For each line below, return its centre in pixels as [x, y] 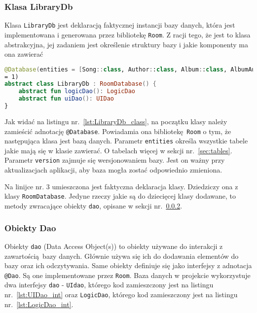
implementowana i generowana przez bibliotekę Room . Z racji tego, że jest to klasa [128, 34]
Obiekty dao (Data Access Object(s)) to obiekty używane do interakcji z [114, 246]
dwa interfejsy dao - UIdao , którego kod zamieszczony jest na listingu [109, 285]
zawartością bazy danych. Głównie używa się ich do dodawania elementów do [122, 256]
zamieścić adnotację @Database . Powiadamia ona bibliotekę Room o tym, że [118, 131]
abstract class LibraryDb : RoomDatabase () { [80, 84]
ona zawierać [24, 54]
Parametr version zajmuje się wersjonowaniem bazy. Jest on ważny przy [115, 160]
